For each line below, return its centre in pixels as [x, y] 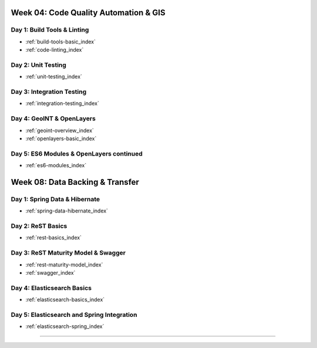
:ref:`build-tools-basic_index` [61, 42]
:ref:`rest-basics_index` [54, 238]
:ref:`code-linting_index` [55, 50]
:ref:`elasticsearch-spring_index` [65, 326]
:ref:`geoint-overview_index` [60, 130]
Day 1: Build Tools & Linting [50, 30]
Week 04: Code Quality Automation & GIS [88, 13]
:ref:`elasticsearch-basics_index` [65, 300]
